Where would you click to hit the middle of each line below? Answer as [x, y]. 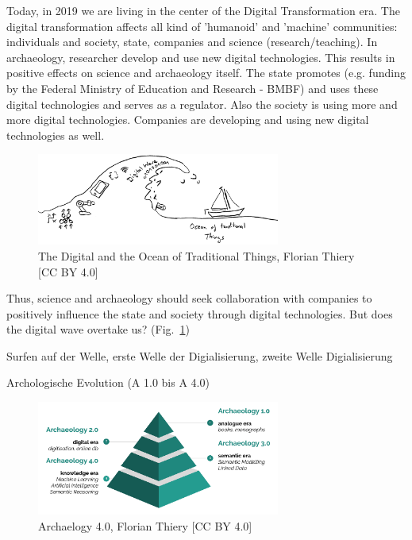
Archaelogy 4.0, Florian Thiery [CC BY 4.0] [145, 525]
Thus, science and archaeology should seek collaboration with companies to [189, 298]
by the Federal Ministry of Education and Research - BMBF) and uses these [193, 88]
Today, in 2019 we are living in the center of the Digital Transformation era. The [203, 10]
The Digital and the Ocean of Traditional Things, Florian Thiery [196, 255]
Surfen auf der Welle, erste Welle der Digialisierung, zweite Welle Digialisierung [200, 355]
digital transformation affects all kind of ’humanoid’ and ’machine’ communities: [202, 26]
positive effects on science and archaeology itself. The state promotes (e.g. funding [206, 73]
